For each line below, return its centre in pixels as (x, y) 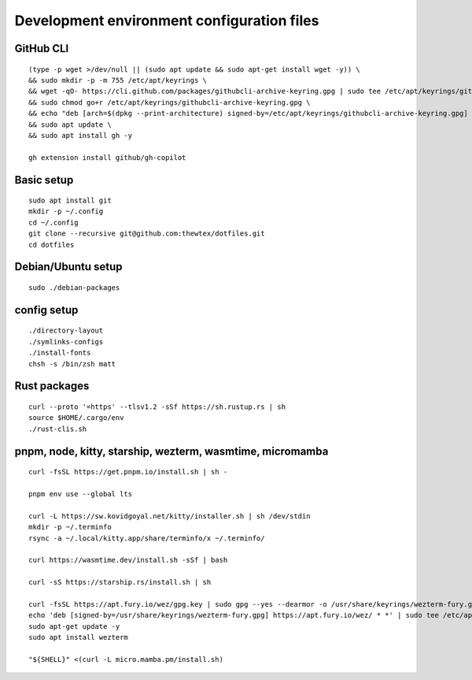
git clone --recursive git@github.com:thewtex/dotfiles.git (147, 234)
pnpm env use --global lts (81, 494)
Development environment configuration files (167, 20)
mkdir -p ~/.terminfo (70, 527)
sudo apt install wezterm (79, 637)
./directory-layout (66, 331)
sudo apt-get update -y (74, 626)
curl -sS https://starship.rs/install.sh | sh (120, 582)
